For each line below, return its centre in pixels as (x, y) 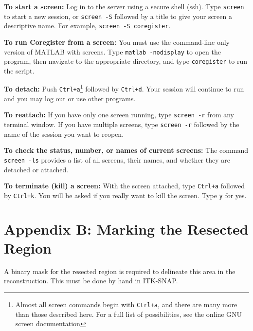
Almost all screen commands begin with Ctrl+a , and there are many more (126, 304)
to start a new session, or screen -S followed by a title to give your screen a (118, 16)
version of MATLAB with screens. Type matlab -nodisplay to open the (112, 51)
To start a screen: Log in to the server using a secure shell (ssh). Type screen (124, 6)
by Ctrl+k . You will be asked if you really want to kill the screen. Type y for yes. (125, 195)
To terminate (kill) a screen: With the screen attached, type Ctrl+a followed (125, 186)
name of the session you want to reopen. (64, 134)
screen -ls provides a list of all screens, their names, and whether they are (117, 159)
